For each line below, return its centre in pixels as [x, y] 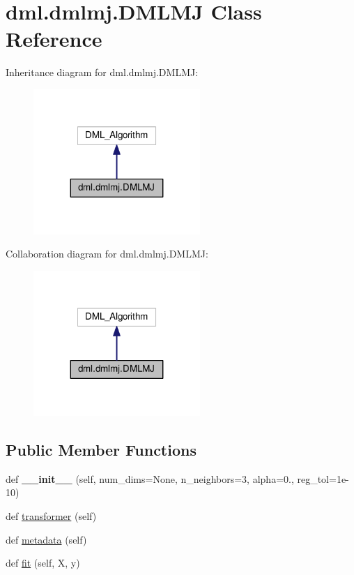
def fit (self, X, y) [43, 563]
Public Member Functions [101, 449]
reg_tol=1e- [323, 478]
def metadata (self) [46, 539]
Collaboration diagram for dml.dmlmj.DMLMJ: [107, 254]
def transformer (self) [51, 515]
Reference [54, 39]
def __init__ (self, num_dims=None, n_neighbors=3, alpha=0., [150, 478]
